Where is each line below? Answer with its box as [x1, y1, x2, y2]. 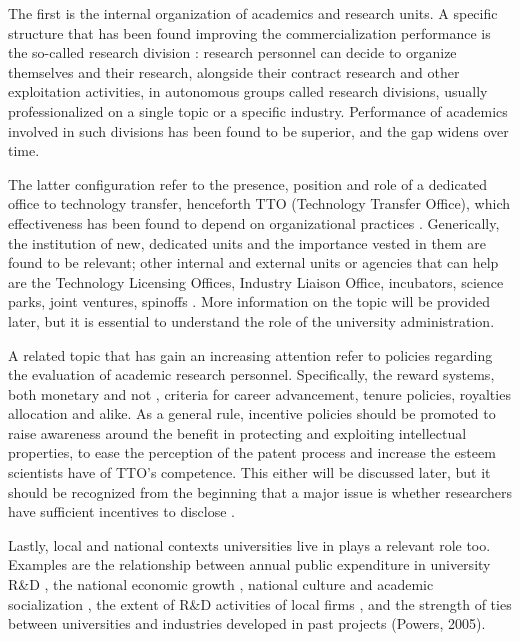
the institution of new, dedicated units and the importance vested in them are [8, 232, 486, 253]
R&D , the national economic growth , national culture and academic [8, 574, 434, 595]
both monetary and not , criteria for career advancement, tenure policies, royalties [8, 383, 511, 404]
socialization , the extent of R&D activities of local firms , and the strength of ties [8, 593, 512, 614]
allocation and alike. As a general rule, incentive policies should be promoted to [8, 403, 496, 424]
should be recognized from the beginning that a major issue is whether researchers [8, 481, 512, 502]
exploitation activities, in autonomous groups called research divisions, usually [8, 81, 488, 102]
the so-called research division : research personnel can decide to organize [8, 42, 457, 63]
